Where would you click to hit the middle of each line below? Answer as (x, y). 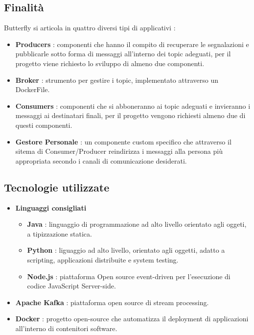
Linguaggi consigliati (51, 207)
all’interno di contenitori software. (66, 328)
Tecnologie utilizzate (57, 187)
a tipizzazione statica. (59, 233)
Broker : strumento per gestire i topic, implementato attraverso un (117, 80)
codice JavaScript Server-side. (71, 286)
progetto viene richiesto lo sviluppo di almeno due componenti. (110, 63)
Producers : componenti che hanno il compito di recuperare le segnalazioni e (132, 44)
